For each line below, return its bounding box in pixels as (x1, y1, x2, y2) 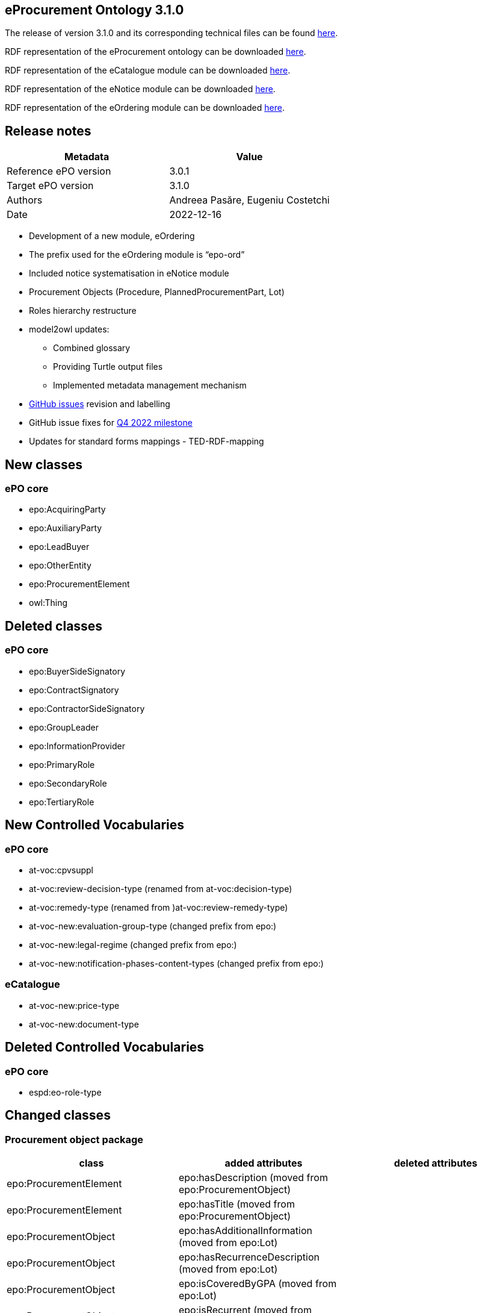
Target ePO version (7, 179, 94, 192)
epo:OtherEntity (29, 560, 91, 571)
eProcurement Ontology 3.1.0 (5, 2, 184, 17)
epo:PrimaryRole (29, 759, 95, 770)
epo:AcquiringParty (29, 504, 106, 515)
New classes (5, 457, 83, 472)
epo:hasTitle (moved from (178, 1198, 295, 1211)
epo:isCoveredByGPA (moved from (178, 1277, 337, 1290)
